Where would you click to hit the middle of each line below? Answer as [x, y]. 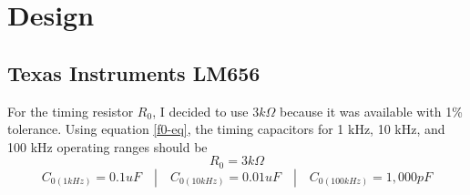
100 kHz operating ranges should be [107, 146]
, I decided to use [200, 111]
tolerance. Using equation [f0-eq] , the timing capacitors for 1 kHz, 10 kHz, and [226, 129]
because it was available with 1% [371, 111]
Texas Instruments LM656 [134, 72]
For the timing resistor [71, 111]
